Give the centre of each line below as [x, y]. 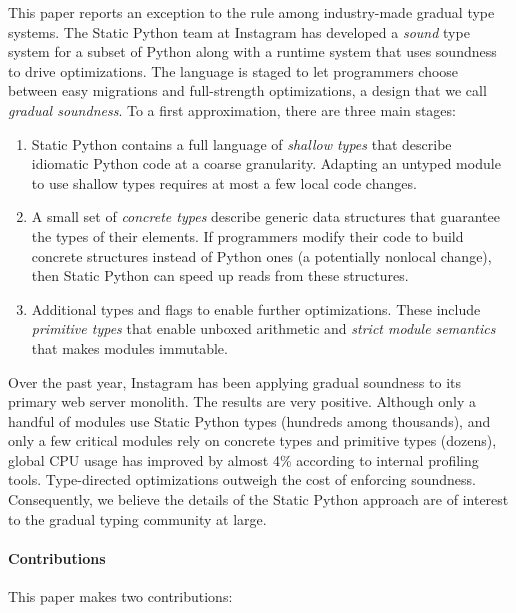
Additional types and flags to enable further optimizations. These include [256, 308]
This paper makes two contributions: [120, 596]
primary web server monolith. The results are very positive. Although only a [242, 401]
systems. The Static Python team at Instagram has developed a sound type [239, 31]
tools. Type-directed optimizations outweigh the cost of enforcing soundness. [242, 479]
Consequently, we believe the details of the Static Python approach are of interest [258, 499]
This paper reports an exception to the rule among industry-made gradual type [251, 12]
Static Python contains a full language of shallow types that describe [241, 143]
